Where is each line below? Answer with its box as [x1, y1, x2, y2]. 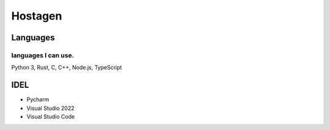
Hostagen [11, 9, 62, 23]
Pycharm [26, 96, 50, 103]
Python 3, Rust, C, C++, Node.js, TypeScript [11, 64, 122, 71]
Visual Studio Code [26, 113, 75, 120]
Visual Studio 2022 [26, 104, 75, 112]
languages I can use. [11, 51, 75, 59]
